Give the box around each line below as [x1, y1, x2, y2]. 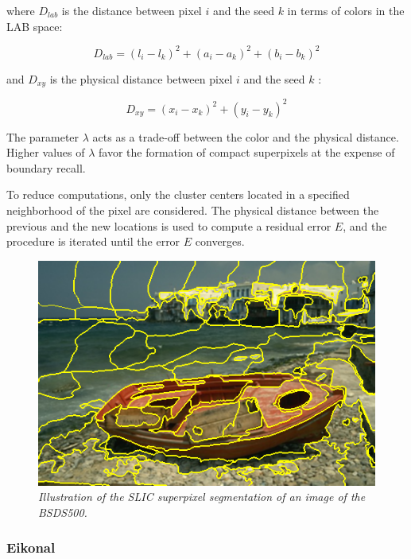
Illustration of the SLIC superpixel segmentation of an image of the [38, 488, 366, 505]
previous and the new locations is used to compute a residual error [6, 217, 332, 234]
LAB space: [6, 17, 63, 34]
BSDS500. [38, 503, 87, 520]
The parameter [6, 128, 79, 145]
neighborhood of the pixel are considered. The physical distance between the [6, 202, 379, 219]
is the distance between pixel [61, 2, 202, 18]
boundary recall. [6, 159, 86, 176]
